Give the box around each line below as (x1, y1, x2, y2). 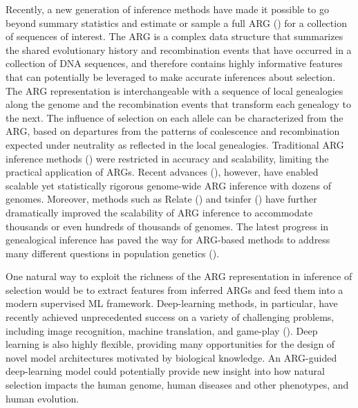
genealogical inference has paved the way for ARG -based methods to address (6, 232, 330, 247)
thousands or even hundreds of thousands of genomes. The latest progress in (6, 219, 329, 233)
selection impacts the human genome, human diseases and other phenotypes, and (6, 378, 349, 392)
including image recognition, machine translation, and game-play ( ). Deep (6, 323, 318, 337)
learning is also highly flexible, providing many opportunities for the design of (6, 337, 335, 351)
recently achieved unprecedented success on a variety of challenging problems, (6, 310, 335, 324)
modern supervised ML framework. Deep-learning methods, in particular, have (6, 296, 338, 310)
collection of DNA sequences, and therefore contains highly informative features (6, 56, 343, 71)
